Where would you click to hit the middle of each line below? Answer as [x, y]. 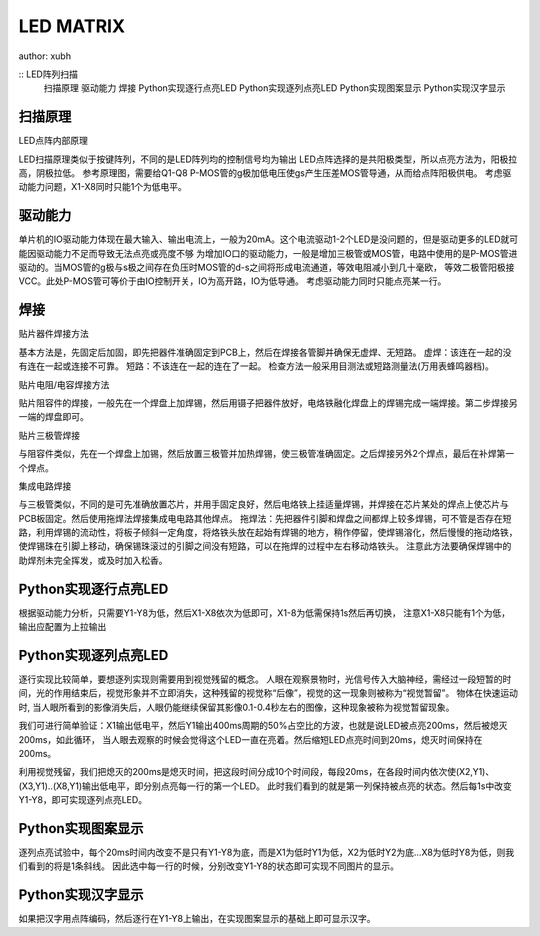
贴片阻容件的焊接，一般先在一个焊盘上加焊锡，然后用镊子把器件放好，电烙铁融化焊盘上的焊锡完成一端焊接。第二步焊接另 [268, 402]
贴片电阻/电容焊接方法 [64, 384]
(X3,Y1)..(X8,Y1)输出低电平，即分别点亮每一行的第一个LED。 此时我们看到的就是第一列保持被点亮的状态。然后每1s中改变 [265, 786]
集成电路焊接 [45, 486]
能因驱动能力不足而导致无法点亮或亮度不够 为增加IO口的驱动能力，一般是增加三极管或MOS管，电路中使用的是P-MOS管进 [268, 253]
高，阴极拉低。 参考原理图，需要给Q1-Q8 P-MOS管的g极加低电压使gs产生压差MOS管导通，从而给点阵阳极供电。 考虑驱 [265, 173]
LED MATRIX [71, 26]
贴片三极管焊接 [49, 435]
